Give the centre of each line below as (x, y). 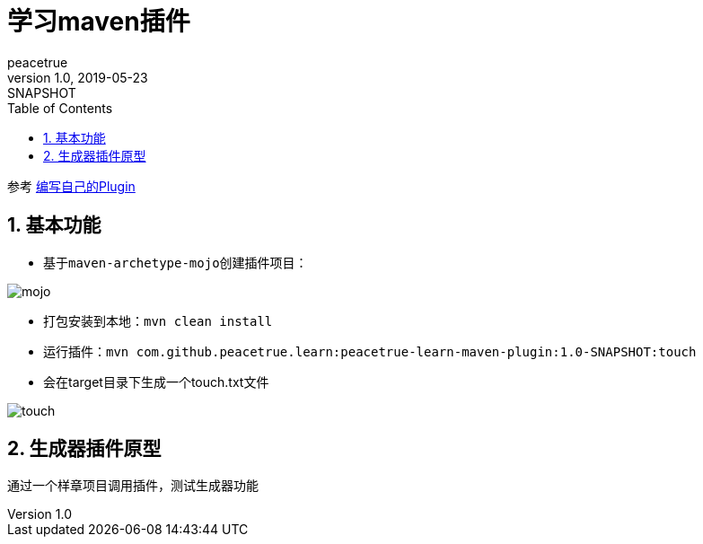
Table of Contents (60, 108)
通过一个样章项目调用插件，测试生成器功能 (133, 486)
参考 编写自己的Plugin (71, 186)
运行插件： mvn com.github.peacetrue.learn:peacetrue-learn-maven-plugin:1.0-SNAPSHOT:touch (370, 351)
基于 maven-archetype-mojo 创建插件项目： (176, 262)
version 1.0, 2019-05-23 (78, 77)
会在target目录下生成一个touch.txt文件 (156, 382)
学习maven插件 (99, 22)
